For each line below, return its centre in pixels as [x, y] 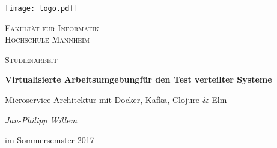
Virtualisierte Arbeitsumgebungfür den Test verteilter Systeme [138, 79]
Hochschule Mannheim [47, 39]
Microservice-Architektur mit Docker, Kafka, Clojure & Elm [116, 100]
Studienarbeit [31, 59]
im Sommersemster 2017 [50, 140]
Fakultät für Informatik [52, 27]
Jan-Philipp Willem [41, 120]
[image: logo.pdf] [41, 8]
